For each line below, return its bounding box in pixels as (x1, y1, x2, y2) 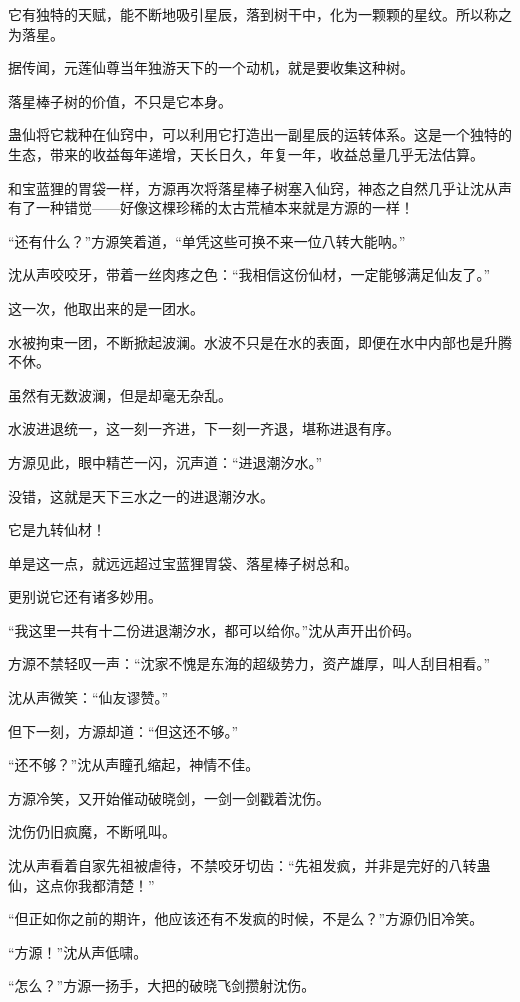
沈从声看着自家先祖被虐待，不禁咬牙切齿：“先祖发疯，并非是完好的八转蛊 (8, 855, 491, 876)
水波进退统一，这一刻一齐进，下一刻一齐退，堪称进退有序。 (8, 418, 400, 439)
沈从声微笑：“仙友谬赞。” (8, 687, 169, 708)
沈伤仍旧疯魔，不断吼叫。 (8, 821, 176, 842)
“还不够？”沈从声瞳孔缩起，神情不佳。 (8, 754, 260, 775)
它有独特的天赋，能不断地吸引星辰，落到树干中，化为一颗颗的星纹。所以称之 (8, 4, 512, 24)
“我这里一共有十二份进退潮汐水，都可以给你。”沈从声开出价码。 (8, 619, 421, 640)
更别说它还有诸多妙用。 (8, 586, 162, 607)
